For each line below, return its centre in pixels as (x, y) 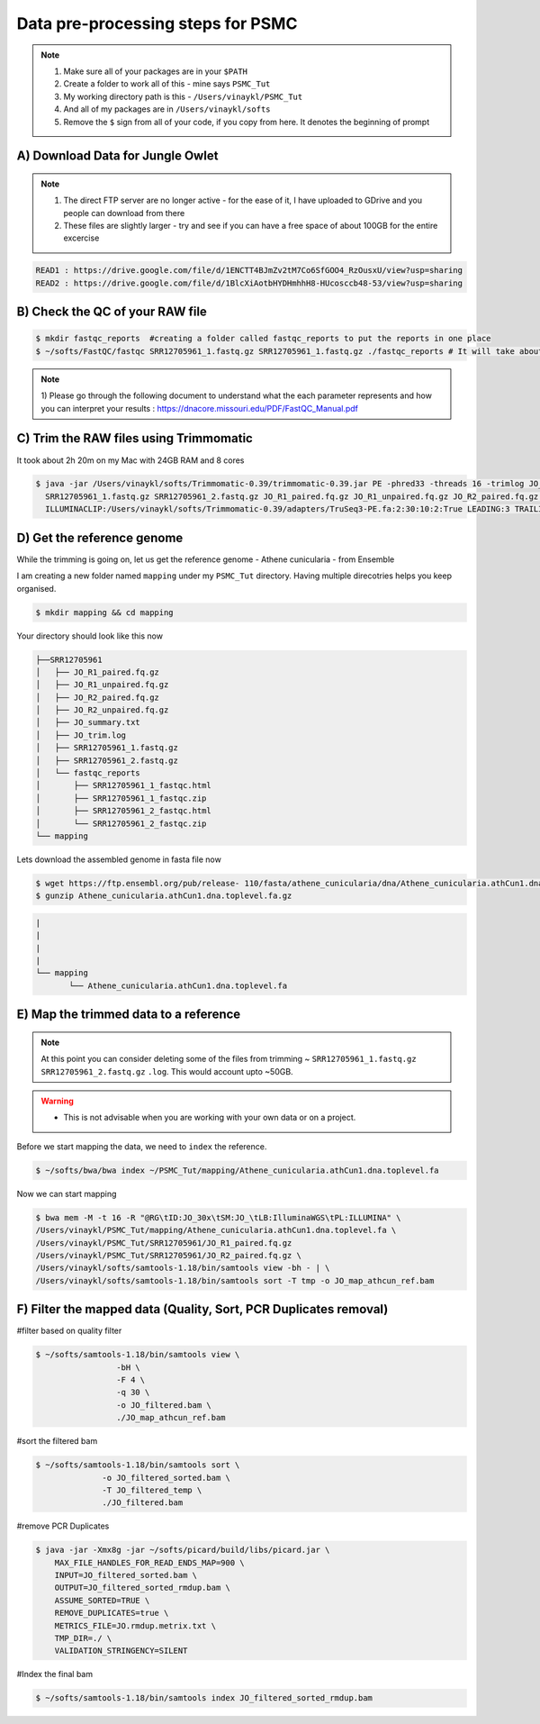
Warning (57, 1101)
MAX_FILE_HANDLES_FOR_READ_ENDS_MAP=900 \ (149, 1562)
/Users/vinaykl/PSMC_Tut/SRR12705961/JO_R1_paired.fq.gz (164, 1243)
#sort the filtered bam (57, 1441)
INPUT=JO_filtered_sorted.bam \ (126, 1575)
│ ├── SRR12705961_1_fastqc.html (123, 785)
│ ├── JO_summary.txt (88, 722)
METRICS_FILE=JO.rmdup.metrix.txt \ (135, 1625)
